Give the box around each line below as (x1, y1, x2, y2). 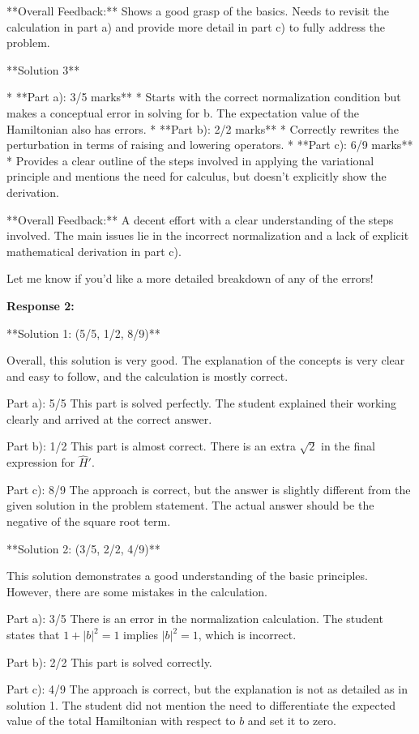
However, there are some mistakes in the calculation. (6, 583, 267, 600)
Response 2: (6, 297, 75, 314)
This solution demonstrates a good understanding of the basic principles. (6, 567, 368, 584)
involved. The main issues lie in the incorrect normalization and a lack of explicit (6, 227, 409, 244)
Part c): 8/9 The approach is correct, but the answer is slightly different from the (6, 480, 411, 497)
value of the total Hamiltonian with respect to (6, 712, 236, 729)
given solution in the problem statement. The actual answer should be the (6, 497, 374, 514)
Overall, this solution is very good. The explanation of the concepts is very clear (6, 352, 405, 369)
